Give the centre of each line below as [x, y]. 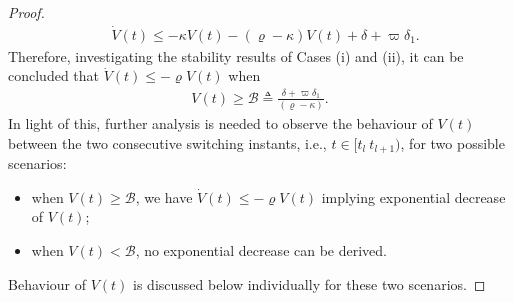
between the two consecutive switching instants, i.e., [167, 142]
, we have [164, 196]
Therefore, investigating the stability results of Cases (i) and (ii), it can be [236, 55]
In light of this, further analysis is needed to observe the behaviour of [220, 123]
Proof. [26, 12]
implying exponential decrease [413, 196]
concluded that [54, 75]
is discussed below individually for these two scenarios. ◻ [309, 283]
